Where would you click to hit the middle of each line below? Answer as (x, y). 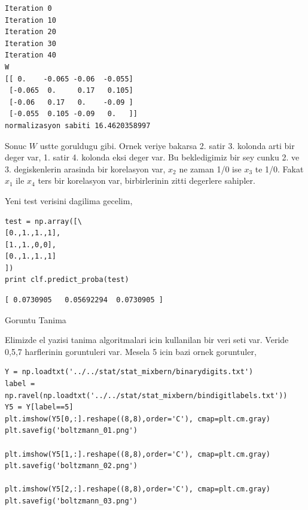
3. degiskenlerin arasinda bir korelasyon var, (85, 169)
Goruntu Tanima (36, 319)
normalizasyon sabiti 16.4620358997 (78, 125)
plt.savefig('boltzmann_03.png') (71, 501)
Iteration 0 (28, 8)
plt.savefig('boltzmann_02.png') (71, 466)
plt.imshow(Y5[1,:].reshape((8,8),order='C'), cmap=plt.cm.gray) (138, 454)
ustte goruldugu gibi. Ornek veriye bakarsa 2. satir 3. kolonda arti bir (167, 145)
